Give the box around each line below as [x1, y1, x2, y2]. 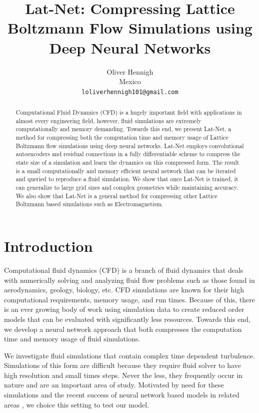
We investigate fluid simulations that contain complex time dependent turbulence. [4, 350, 255, 360]
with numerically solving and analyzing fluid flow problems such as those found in [4, 274, 255, 285]
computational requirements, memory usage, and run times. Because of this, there [4, 294, 255, 304]
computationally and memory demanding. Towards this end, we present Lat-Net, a [15, 125, 231, 133]
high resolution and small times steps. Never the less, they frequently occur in [4, 369, 243, 380]
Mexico [119, 76, 141, 87]
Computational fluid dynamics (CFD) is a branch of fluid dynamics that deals [4, 264, 243, 275]
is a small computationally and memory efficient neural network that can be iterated [15, 166, 236, 175]
